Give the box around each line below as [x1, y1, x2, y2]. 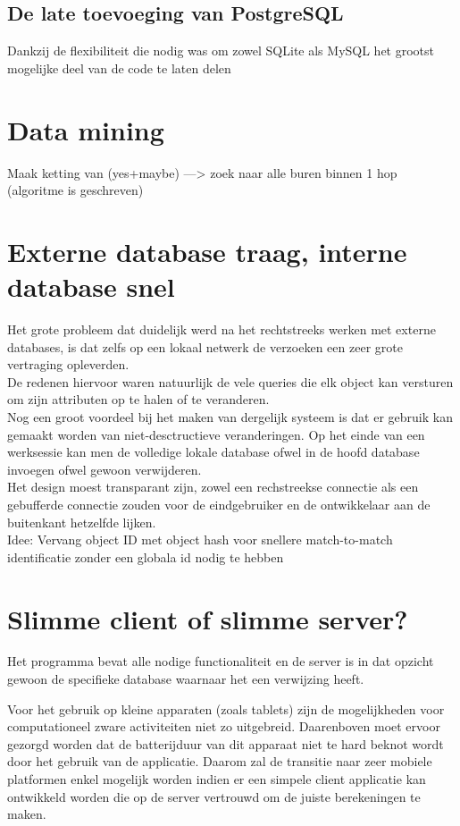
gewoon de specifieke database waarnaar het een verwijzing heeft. [7, 670, 364, 688]
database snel [7, 268, 175, 305]
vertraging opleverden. [7, 355, 130, 374]
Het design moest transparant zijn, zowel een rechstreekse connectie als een [7, 477, 419, 496]
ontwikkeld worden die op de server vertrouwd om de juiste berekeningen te [7, 787, 421, 805]
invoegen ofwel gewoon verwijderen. [7, 459, 202, 478]
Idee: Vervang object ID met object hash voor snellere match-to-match [7, 530, 393, 549]
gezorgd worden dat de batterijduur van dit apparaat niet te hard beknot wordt [7, 734, 444, 753]
